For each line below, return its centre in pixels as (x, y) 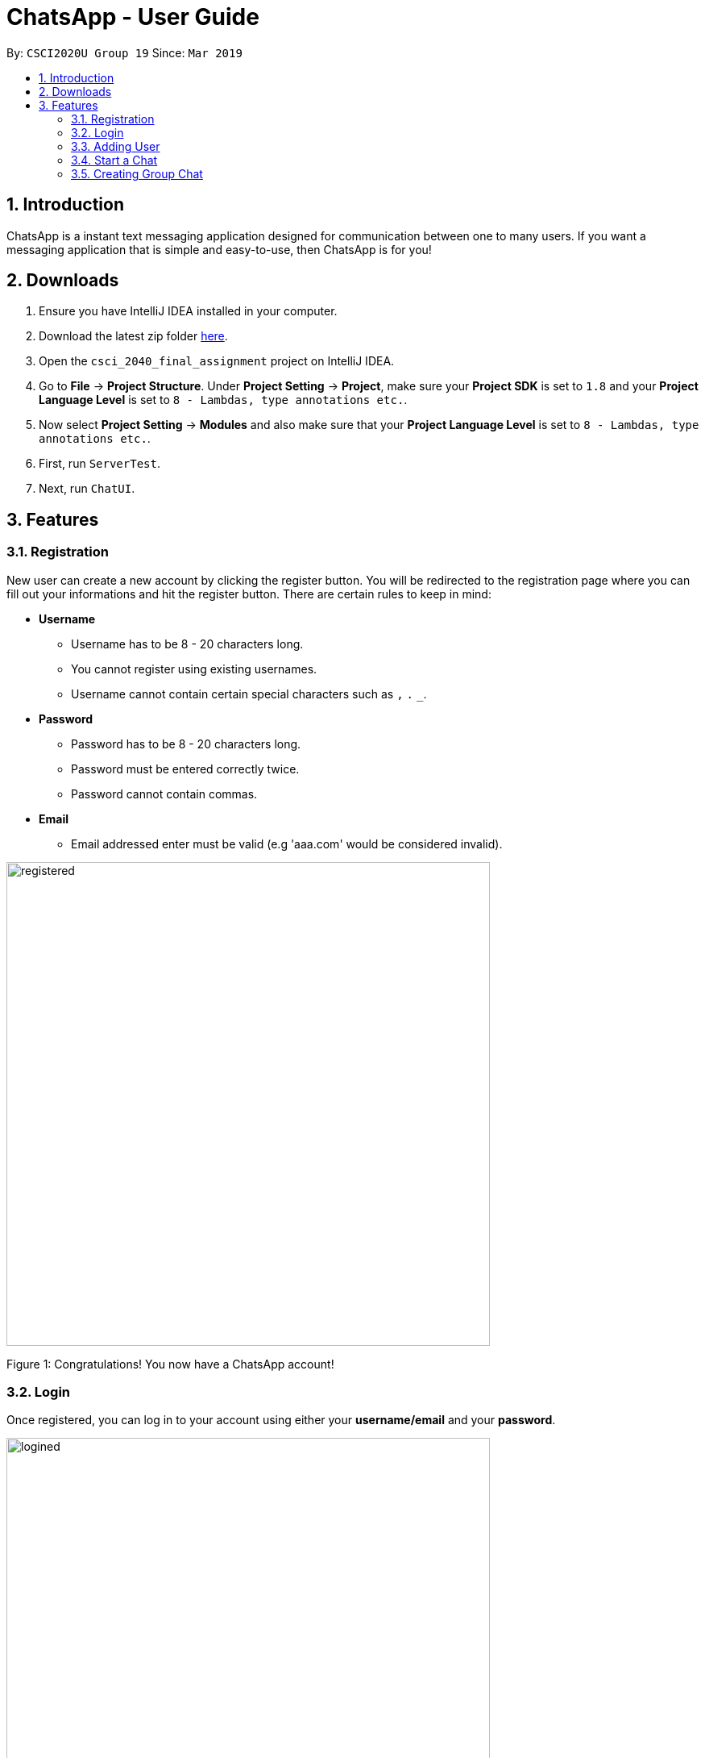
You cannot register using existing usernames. (194, 669)
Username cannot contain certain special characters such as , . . (249, 694)
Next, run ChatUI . (87, 489)
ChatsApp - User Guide (133, 17)
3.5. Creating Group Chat (137, 173)
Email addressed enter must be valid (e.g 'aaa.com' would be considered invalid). (287, 844)
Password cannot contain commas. (164, 794)
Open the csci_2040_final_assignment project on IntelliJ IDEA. (217, 361)
